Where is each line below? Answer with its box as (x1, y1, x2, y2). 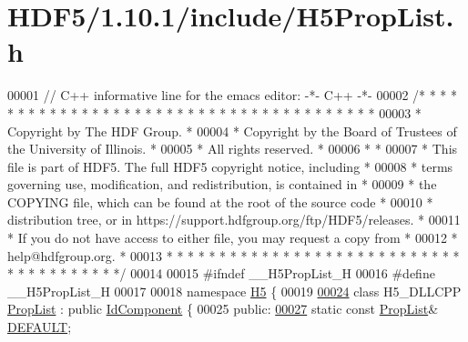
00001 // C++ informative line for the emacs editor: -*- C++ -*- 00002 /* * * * (7, 85, 458, 105)
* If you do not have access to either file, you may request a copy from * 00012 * (7, 228, 458, 247)
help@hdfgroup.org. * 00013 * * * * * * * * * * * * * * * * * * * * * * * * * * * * (7, 246, 460, 265)
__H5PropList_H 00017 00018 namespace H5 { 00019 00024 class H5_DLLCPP (7, 281, 462, 300)
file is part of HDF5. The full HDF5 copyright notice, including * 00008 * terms (7, 156, 453, 176)
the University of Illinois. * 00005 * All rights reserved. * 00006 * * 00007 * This (7, 139, 458, 158)
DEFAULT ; (7, 317, 72, 337)
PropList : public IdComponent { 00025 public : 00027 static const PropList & (7, 299, 439, 318)
